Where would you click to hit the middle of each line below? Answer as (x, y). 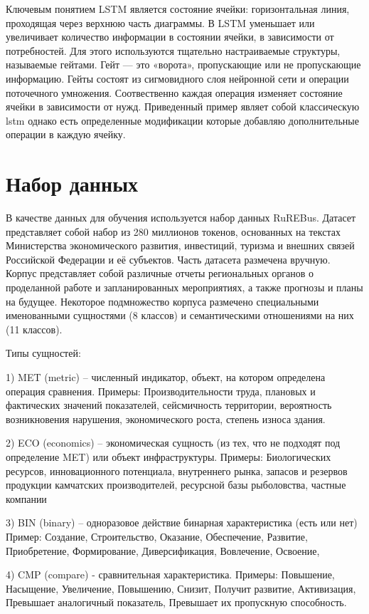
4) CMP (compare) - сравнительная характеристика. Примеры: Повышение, (170, 574)
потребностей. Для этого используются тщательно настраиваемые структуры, (173, 50)
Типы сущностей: (43, 353)
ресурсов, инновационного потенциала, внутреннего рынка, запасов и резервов (177, 470)
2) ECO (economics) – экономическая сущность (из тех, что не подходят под (173, 443)
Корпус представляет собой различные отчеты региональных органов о (160, 273)
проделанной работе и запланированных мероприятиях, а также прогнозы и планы (184, 287)
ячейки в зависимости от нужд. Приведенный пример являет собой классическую (183, 106)
